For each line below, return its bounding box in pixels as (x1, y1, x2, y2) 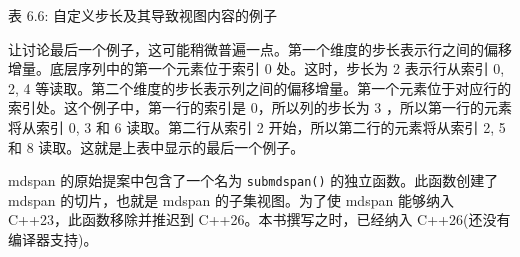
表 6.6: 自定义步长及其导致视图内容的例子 (8, 5, 278, 25)
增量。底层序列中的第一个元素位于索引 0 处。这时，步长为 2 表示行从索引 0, (8, 58, 505, 79)
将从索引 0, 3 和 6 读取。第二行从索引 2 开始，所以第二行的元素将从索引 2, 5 (8, 116, 506, 137)
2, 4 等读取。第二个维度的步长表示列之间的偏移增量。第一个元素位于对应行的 (8, 77, 512, 98)
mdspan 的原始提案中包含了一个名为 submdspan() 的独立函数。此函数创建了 (8, 170, 499, 191)
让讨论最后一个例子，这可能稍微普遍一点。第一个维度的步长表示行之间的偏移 (8, 38, 512, 59)
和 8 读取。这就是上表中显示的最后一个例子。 (8, 136, 305, 157)
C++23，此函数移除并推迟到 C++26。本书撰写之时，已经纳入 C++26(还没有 (8, 209, 511, 230)
